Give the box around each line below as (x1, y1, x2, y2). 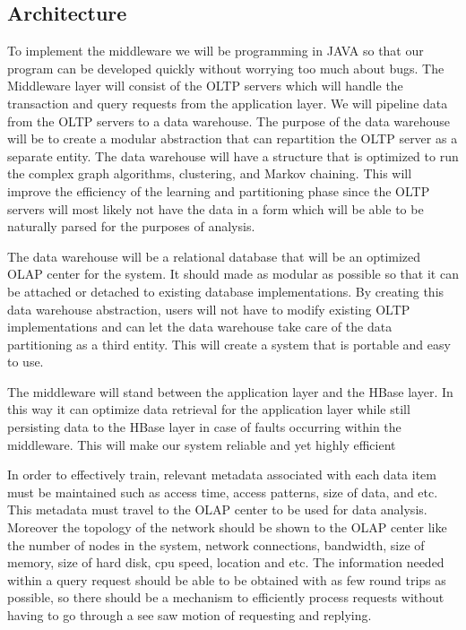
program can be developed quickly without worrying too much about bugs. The (7, 58, 444, 77)
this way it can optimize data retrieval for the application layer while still (7, 400, 410, 419)
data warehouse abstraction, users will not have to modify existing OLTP (7, 299, 410, 318)
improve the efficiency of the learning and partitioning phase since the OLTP (7, 181, 430, 200)
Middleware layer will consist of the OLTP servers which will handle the (7, 76, 403, 95)
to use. (7, 352, 44, 371)
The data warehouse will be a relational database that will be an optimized (7, 246, 421, 265)
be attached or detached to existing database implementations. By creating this (7, 281, 444, 300)
